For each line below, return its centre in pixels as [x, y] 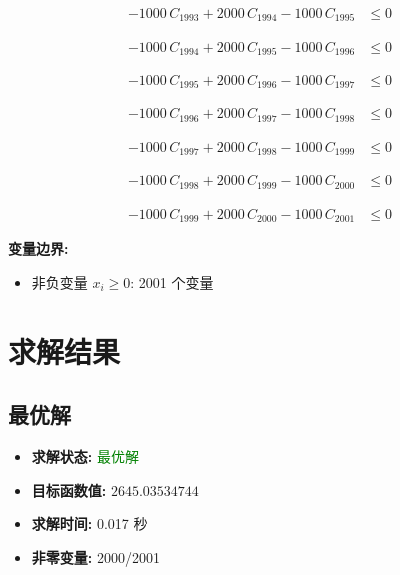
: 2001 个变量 [172, 281]
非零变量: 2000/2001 [95, 556]
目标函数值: [69, 489]
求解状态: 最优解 [85, 456]
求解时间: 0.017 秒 [89, 523]
